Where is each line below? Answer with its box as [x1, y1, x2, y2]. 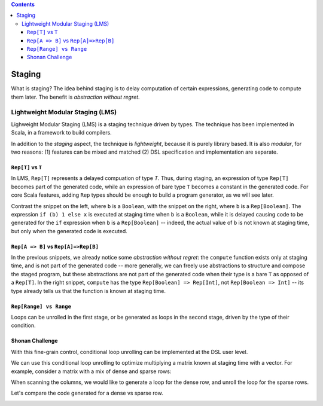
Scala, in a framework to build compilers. [11, 129, 112, 136]
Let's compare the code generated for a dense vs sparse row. [11, 389, 164, 397]
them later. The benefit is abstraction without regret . [11, 93, 140, 100]
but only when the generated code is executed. [11, 227, 128, 234]
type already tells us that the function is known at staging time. [11, 287, 166, 294]
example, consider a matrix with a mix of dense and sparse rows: [11, 368, 172, 375]
